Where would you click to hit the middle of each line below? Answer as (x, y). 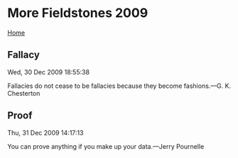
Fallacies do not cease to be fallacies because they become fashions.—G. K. (119, 86)
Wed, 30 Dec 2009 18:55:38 (49, 72)
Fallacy (24, 55)
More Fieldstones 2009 (78, 13)
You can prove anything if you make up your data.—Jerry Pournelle (106, 146)
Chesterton (24, 93)
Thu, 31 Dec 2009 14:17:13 (45, 132)
